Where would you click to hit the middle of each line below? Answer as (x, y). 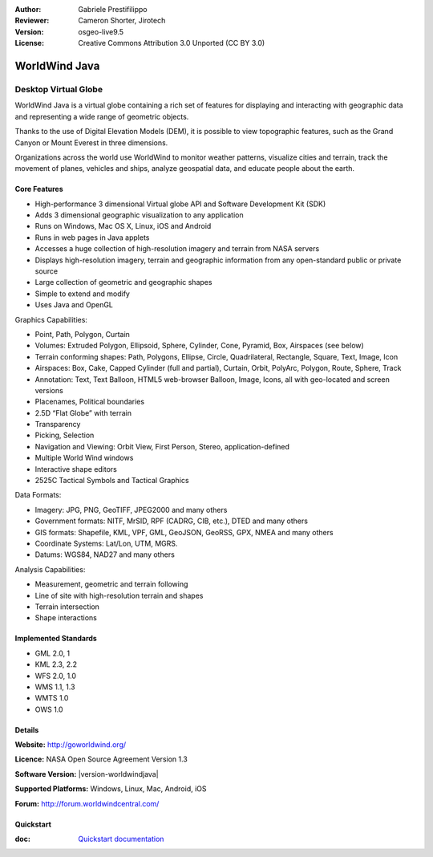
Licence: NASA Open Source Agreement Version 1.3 (101, 759)
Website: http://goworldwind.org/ (71, 745)
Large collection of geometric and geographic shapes (123, 282)
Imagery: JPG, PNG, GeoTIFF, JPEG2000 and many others (131, 510)
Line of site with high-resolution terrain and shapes (119, 595)
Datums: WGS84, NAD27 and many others (105, 554)
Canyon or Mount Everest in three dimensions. (91, 142)
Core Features (39, 189)
